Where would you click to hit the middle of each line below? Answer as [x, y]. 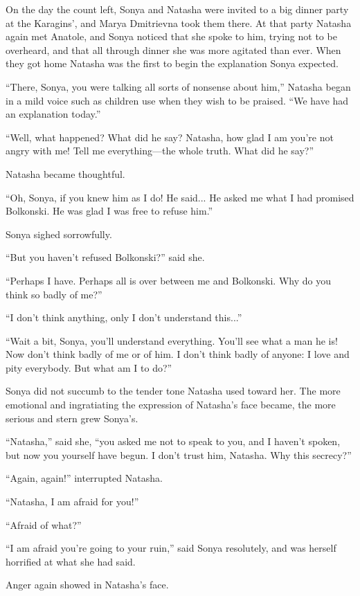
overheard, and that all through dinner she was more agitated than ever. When [173, 49]
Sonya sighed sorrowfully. [59, 234]
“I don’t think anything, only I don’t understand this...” [124, 317]
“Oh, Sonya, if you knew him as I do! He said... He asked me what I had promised [180, 197]
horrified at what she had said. [71, 561]
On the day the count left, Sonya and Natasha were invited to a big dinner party [177, 9]
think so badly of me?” [54, 294]
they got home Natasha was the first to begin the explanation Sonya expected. [172, 63]
